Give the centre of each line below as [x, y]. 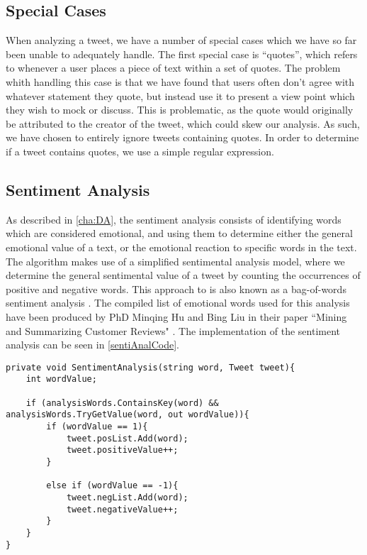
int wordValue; [61, 379]
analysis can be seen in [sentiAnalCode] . [92, 345]
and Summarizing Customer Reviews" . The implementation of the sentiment [173, 330]
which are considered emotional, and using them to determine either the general [179, 233]
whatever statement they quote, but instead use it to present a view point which [180, 95]
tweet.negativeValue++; [122, 509]
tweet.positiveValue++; [122, 450]
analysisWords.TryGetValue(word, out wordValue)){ [128, 415]
